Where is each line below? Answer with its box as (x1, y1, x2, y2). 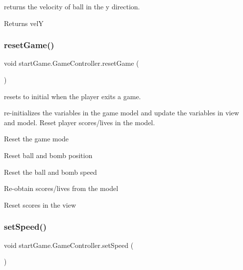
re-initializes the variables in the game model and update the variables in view (4, 108, 239, 118)
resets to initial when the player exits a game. (4, 91, 141, 101)
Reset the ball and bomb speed (4, 166, 97, 177)
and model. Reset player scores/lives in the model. (4, 117, 155, 127)
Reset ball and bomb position (4, 150, 93, 160)
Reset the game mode (4, 134, 69, 144)
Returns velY (4, 18, 44, 28)
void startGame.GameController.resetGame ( (4, 58, 139, 68)
